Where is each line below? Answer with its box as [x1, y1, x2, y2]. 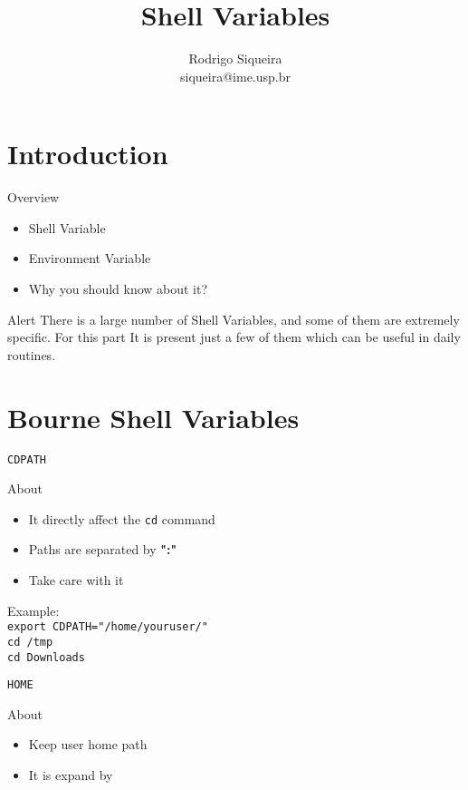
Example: [7, 600, 60, 619]
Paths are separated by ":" [28, 540, 177, 559]
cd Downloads [7, 650, 85, 664]
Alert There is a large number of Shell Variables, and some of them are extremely [7, 309, 460, 328]
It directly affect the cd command [28, 509, 215, 528]
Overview [7, 188, 60, 207]
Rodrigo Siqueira [188, 49, 282, 68]
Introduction [7, 135, 168, 172]
